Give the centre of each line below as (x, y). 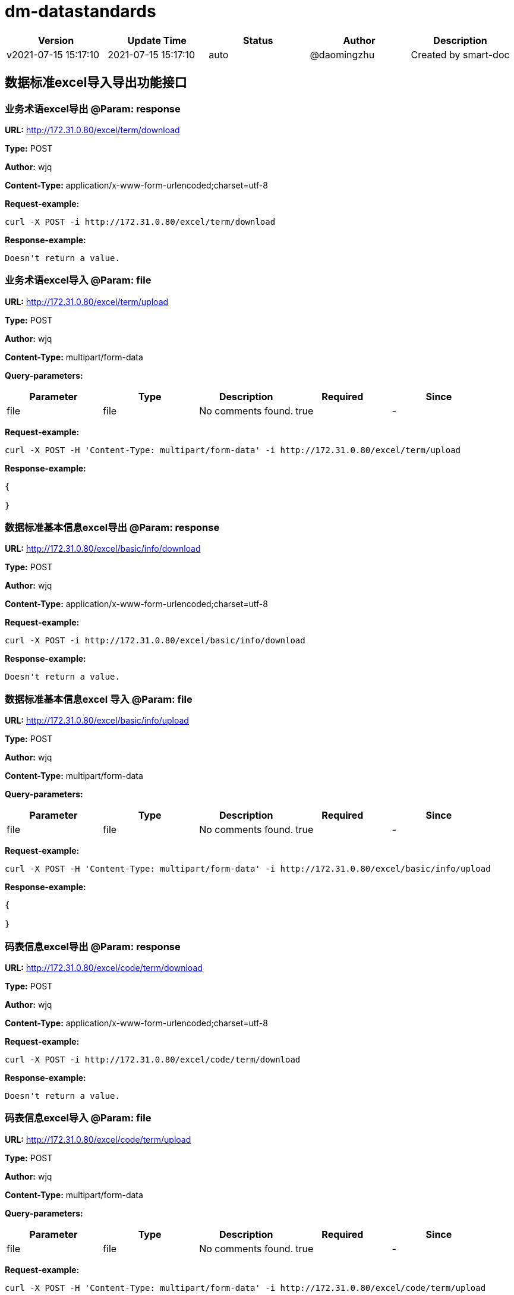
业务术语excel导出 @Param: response (93, 109)
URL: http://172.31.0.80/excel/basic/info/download (103, 549)
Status (258, 40)
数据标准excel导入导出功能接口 (96, 83)
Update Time (157, 40)
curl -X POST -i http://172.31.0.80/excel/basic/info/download (155, 641)
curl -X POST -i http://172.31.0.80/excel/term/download (140, 221)
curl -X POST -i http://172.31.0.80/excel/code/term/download (153, 1059)
